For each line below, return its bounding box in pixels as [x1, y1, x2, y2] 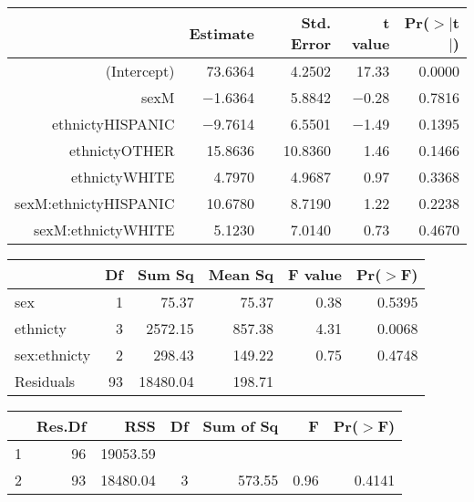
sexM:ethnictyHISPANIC [15, 193, 175, 214]
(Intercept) [105, 60, 175, 81]
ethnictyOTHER [68, 140, 175, 161]
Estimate [189, 22, 254, 44]
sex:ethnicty [15, 344, 91, 365]
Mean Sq [208, 264, 273, 285]
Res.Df [36, 415, 87, 436]
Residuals [15, 371, 76, 392]
